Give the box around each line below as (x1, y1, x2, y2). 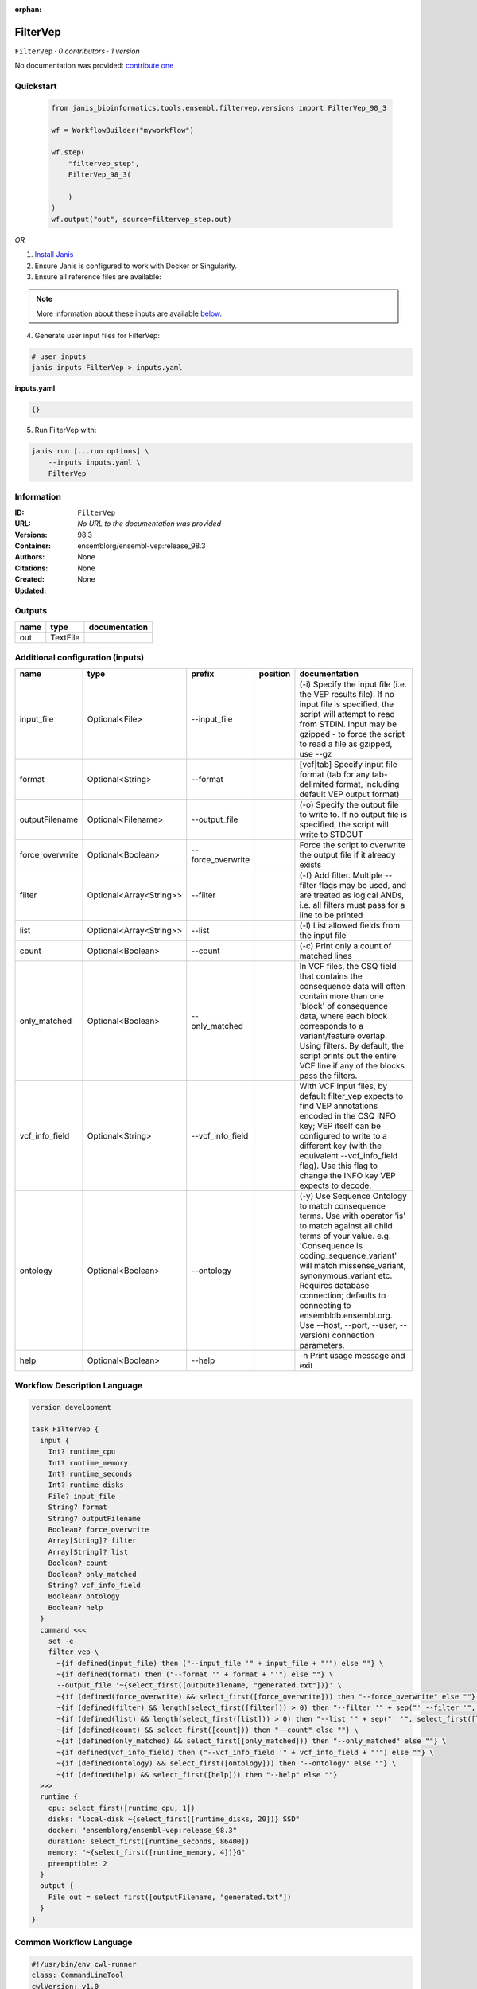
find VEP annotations (299, 1100, 378, 1111)
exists (299, 859, 322, 870)
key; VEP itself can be (299, 1120, 382, 1131)
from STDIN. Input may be (299, 718, 397, 730)
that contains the (299, 971, 363, 982)
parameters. (299, 1339, 345, 1350)
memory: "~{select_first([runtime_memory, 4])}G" (48, 1848, 246, 1857)
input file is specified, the (299, 699, 394, 710)
